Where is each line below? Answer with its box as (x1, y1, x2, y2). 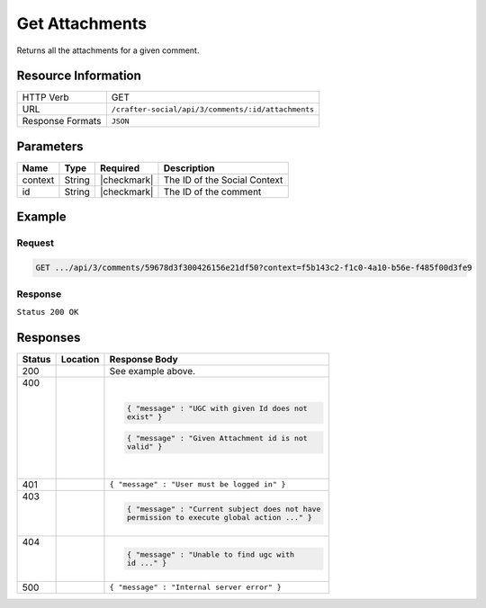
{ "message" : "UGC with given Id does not (126, 404, 308, 414)
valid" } (126, 442, 163, 452)
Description (163, 162, 215, 174)
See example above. (109, 364, 196, 377)
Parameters (16, 139, 84, 154)
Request (16, 237, 54, 249)
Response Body (109, 353, 179, 365)
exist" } (126, 412, 163, 422)
